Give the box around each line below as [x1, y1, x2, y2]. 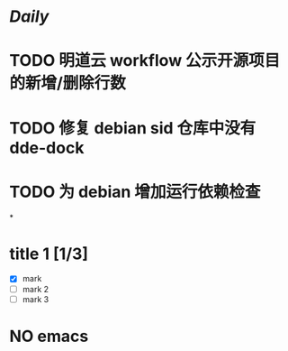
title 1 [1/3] [9, 244, 88, 263]
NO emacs [9, 326, 89, 346]
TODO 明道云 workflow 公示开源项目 [9, 51, 281, 71]
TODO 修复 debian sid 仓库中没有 [9, 117, 256, 138]
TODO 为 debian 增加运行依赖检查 [9, 181, 261, 202]
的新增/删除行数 [9, 73, 126, 94]
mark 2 [22, 283, 49, 294]
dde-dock [9, 137, 85, 158]
